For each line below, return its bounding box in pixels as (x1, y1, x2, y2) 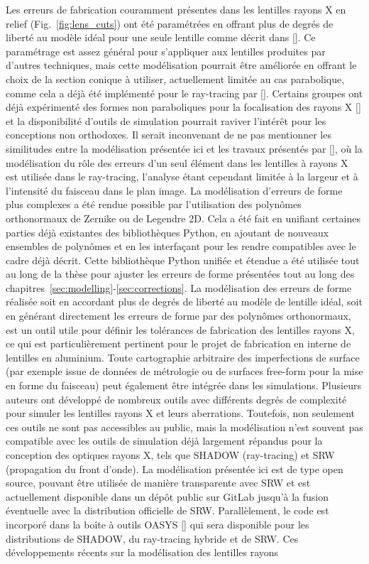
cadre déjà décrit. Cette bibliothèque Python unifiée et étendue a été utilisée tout (6, 252, 360, 267)
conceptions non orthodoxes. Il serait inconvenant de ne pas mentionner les (6, 127, 331, 142)
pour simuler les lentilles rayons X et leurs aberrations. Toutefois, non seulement (6, 406, 355, 421)
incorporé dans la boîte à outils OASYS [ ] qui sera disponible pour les (6, 516, 309, 531)
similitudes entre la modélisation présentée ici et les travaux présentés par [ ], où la (6, 141, 363, 156)
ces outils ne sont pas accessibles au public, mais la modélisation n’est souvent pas (6, 419, 363, 434)
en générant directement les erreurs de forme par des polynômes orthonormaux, (6, 308, 351, 323)
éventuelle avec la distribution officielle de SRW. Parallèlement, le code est (6, 503, 329, 518)
